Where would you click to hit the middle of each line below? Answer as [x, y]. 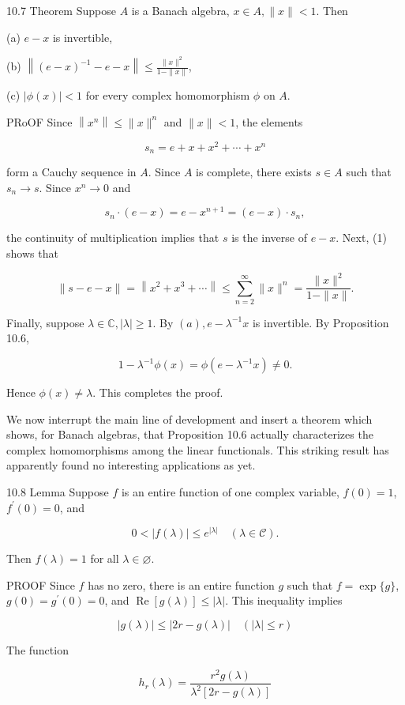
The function [37, 649]
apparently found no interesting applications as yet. [131, 465]
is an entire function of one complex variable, [230, 492]
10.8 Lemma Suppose [58, 492]
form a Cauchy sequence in [71, 172]
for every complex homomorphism [168, 95]
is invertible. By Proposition [321, 322]
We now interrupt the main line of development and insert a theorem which [189, 418]
